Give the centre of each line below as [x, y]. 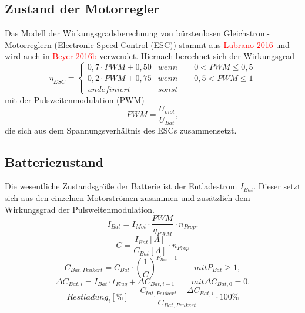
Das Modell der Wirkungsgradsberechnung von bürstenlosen [113, 33]
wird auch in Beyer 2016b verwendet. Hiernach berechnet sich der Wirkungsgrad [150, 56]
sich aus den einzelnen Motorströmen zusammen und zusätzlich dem [128, 198]
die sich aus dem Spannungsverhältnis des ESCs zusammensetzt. [121, 130]
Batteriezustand [54, 161]
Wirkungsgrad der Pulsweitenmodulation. [80, 209]
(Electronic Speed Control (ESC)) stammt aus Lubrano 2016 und [172, 44]
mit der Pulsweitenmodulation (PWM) [75, 99]
